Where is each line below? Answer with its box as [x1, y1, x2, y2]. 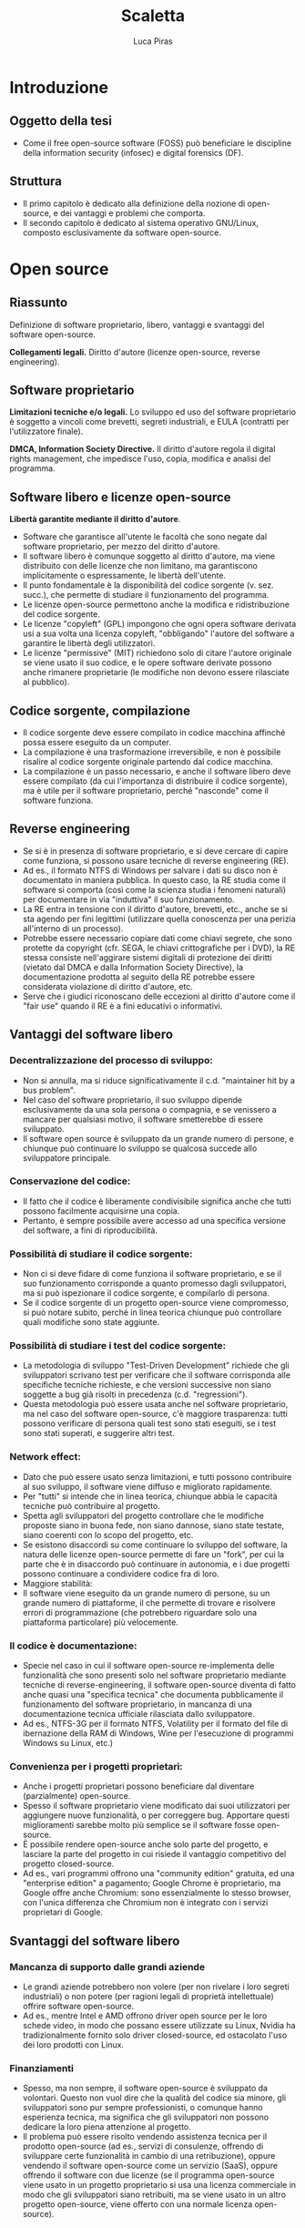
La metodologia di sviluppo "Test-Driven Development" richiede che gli [22, 1360, 290, 1371]
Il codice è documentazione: [9, 1639, 137, 1652]
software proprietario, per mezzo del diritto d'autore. [22, 541, 220, 552]
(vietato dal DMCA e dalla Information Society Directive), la [22, 961, 244, 972]
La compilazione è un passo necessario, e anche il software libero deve [22, 766, 291, 776]
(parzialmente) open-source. [22, 1791, 131, 1802]
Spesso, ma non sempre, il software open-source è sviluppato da [22, 2083, 269, 2094]
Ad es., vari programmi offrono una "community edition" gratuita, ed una [22, 1868, 295, 1879]
